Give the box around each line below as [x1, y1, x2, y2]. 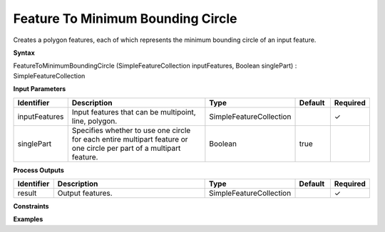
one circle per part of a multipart [71, 143, 181, 153]
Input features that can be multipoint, [71, 107, 196, 117]
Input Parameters [13, 85, 66, 93]
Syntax [13, 48, 35, 57]
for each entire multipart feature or [71, 134, 188, 144]
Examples [13, 215, 43, 223]
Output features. [57, 188, 113, 198]
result [17, 188, 37, 198]
